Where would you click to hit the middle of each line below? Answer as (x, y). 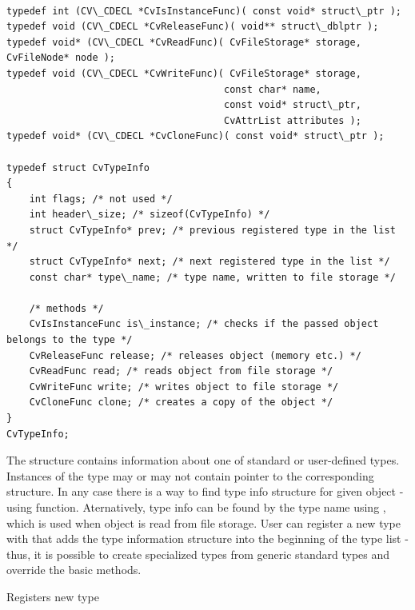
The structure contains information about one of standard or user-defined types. (203, 460)
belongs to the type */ (70, 340)
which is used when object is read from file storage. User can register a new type (204, 522)
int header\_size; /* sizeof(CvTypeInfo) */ (150, 215)
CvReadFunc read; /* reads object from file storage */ (181, 371)
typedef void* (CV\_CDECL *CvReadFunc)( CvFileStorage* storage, (184, 42)
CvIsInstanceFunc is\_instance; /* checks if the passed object (204, 324)
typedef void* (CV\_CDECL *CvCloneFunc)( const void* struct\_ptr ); (196, 136)
